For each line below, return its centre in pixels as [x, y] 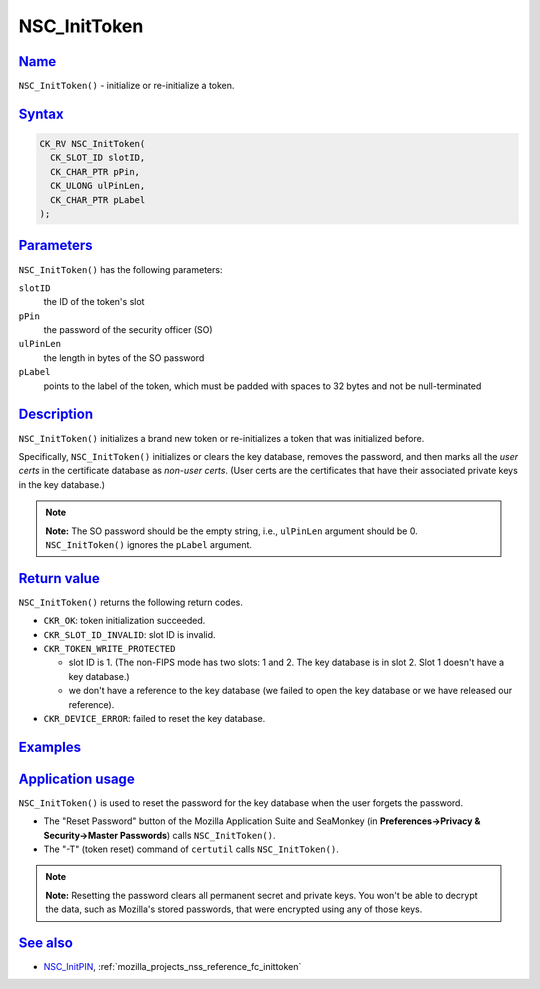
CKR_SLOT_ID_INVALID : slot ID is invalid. [129, 634]
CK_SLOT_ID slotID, [98, 158]
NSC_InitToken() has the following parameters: [120, 269]
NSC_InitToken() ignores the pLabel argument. [149, 544]
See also [46, 943]
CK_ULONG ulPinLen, [98, 186]
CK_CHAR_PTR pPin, [95, 171]
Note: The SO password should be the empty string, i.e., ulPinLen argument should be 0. [232, 531]
